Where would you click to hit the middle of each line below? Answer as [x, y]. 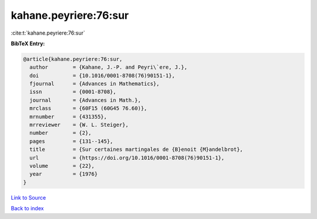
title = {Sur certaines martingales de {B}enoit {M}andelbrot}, [136, 149]
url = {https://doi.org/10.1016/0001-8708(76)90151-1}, [127, 158]
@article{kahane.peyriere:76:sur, [73, 59]
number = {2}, [61, 133]
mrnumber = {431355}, [68, 117]
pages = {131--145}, [72, 141]
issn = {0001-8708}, [73, 92]
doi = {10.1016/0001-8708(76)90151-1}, [102, 75]
